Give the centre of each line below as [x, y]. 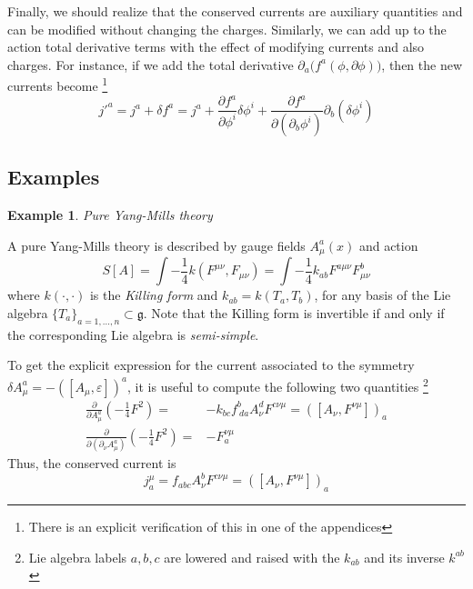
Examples [54, 177]
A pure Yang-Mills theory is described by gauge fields [156, 245]
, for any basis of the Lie [382, 295]
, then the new [422, 64]
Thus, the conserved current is [92, 463]
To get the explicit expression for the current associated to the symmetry [211, 365]
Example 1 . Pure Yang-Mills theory [110, 215]
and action [388, 245]
